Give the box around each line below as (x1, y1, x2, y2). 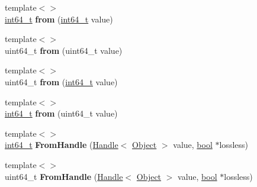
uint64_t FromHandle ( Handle (5, 170, 123, 182)
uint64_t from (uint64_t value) (5, 44, 123, 56)
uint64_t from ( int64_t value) (5, 75, 118, 88)
